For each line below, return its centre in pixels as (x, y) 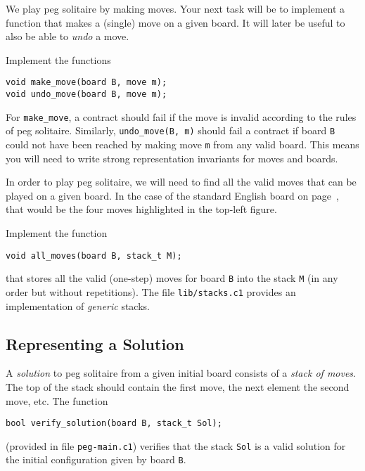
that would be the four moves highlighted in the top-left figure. (141, 209)
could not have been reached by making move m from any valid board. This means (182, 144)
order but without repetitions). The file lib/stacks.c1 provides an (151, 291)
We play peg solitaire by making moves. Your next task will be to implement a (175, 8)
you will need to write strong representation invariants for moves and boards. (172, 158)
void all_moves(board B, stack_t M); (94, 256)
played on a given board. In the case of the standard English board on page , (172, 195)
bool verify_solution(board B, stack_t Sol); (114, 424)
